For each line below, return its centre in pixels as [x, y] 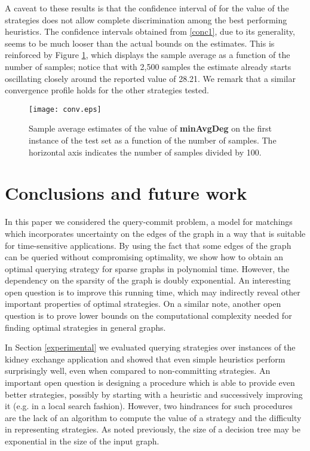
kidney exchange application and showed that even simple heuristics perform [145, 359]
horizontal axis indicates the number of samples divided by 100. [145, 152]
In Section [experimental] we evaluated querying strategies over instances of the [150, 347]
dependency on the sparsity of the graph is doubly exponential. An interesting [148, 280]
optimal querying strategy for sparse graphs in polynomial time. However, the [147, 268]
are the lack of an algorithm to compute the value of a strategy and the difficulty [153, 417]
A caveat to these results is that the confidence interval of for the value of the [147, 8]
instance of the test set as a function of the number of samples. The [153, 140]
